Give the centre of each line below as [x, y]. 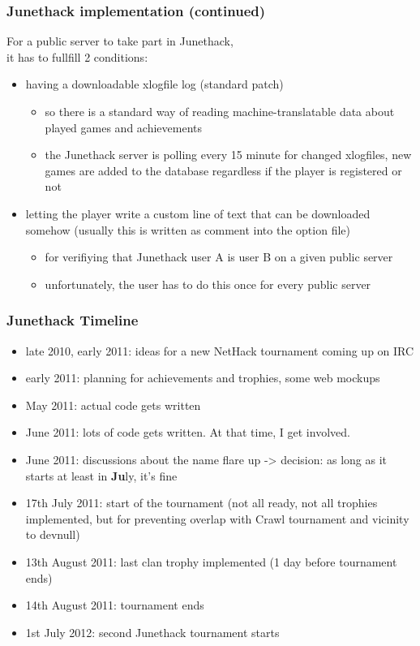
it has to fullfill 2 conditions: [77, 56]
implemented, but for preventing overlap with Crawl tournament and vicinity [217, 518]
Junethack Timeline [73, 320]
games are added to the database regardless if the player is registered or [223, 170]
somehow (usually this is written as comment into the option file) [188, 229]
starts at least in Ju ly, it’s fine [101, 475]
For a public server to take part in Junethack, [120, 41]
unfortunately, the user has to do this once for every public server [208, 284]
